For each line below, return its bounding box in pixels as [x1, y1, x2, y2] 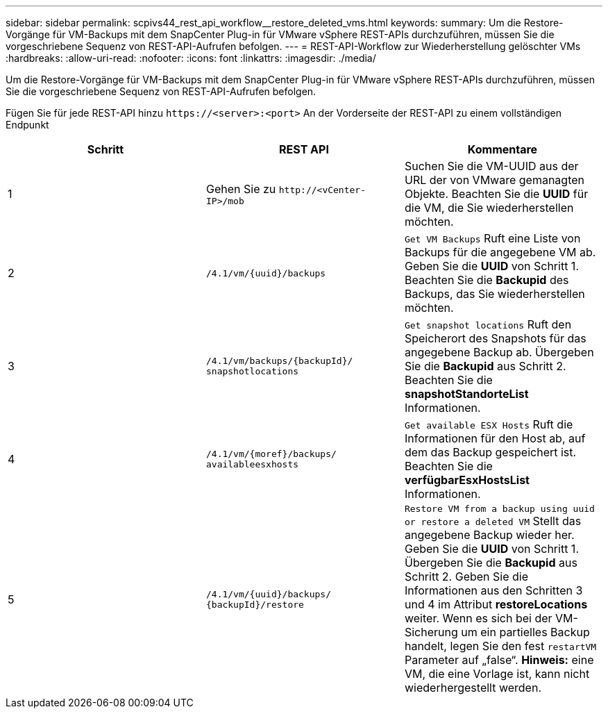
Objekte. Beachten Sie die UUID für [404, 187, 589, 201]
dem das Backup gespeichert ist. [404, 445, 577, 459]
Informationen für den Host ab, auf [404, 431, 586, 445]
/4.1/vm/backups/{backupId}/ [205, 356, 353, 366]
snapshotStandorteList [404, 387, 529, 401]
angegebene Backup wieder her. [404, 528, 575, 542]
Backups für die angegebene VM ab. [404, 245, 596, 259]
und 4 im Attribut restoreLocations [404, 597, 588, 611]
